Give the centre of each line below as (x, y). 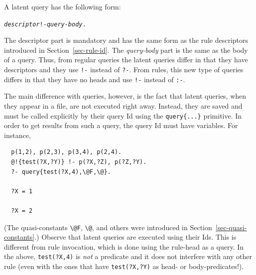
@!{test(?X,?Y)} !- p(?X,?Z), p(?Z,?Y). (79, 162)
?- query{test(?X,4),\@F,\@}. (61, 172)
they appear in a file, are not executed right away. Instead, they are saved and (123, 105)
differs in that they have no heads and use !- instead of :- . (95, 79)
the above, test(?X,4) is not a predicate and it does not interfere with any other (128, 256)
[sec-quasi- (231, 227)
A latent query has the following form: (63, 6)
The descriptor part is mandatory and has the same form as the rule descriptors (126, 40)
